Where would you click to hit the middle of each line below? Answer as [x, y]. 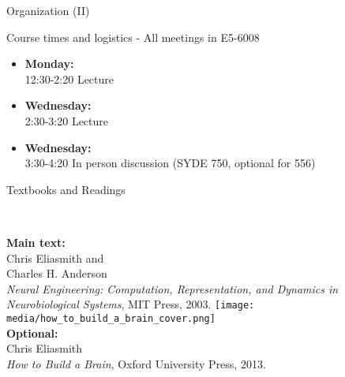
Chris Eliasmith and [55, 258]
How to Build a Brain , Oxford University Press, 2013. [136, 363]
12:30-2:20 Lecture [69, 78]
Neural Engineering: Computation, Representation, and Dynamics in [172, 288]
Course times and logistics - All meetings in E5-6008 [133, 37]
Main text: [36, 242]
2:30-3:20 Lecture [67, 120]
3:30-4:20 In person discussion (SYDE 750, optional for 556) [170, 163]
